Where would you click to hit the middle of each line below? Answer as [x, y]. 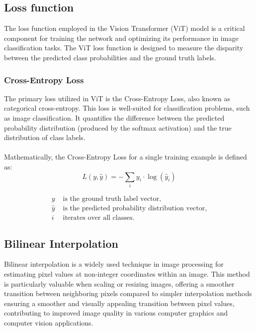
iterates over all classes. [99, 218]
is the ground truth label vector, [112, 199]
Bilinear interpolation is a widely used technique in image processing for [114, 264]
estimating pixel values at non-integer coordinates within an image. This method [127, 273]
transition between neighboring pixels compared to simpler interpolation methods [128, 293]
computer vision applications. [49, 322]
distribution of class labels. [45, 137]
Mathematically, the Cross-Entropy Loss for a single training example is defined [126, 157]
